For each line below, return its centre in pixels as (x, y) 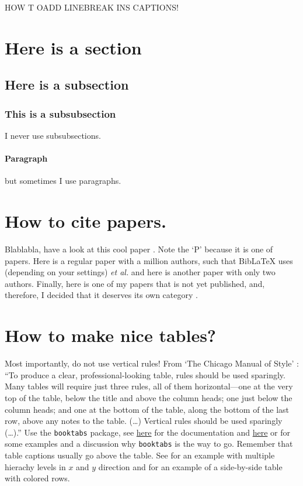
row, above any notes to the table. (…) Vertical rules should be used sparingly (144, 421)
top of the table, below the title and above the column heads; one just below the (149, 397)
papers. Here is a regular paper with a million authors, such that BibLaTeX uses (149, 260)
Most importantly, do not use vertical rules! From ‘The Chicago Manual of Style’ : (152, 363)
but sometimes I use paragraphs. (63, 181)
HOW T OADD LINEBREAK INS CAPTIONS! (92, 7)
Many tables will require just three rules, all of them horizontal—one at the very (149, 386)
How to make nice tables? (111, 335)
